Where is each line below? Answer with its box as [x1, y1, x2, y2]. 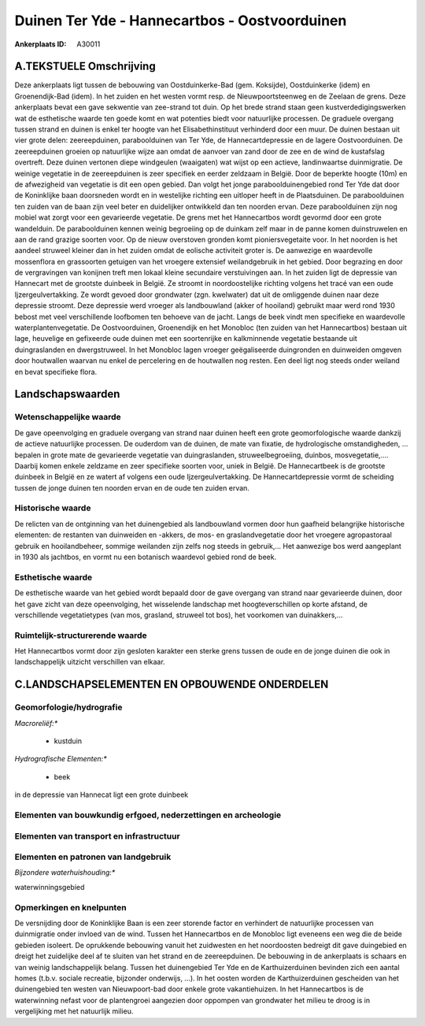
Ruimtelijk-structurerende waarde [14, 630, 147, 641]
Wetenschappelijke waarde [14, 412, 121, 423]
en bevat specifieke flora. [14, 367, 98, 376]
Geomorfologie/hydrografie [14, 702, 123, 713]
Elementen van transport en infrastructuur [14, 831, 180, 842]
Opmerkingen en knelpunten [14, 902, 127, 913]
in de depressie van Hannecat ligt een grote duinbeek [14, 790, 189, 799]
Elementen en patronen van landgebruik [14, 851, 172, 862]
